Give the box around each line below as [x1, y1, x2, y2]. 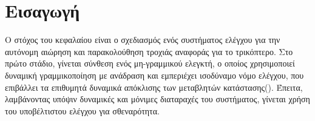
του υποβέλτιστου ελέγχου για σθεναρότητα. [5, 104, 160, 117]
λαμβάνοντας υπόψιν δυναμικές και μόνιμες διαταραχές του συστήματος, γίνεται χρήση [5, 93, 310, 105]
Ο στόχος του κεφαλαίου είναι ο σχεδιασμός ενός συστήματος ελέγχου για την [5, 33, 280, 46]
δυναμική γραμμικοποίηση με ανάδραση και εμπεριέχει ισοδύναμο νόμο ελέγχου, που [5, 68, 304, 81]
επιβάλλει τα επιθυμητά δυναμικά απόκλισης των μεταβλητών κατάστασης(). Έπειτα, [5, 80, 303, 93]
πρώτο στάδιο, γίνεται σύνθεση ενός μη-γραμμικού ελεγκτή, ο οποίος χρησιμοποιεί [5, 57, 295, 70]
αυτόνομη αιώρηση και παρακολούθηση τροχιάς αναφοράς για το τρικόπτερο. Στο [5, 45, 293, 57]
